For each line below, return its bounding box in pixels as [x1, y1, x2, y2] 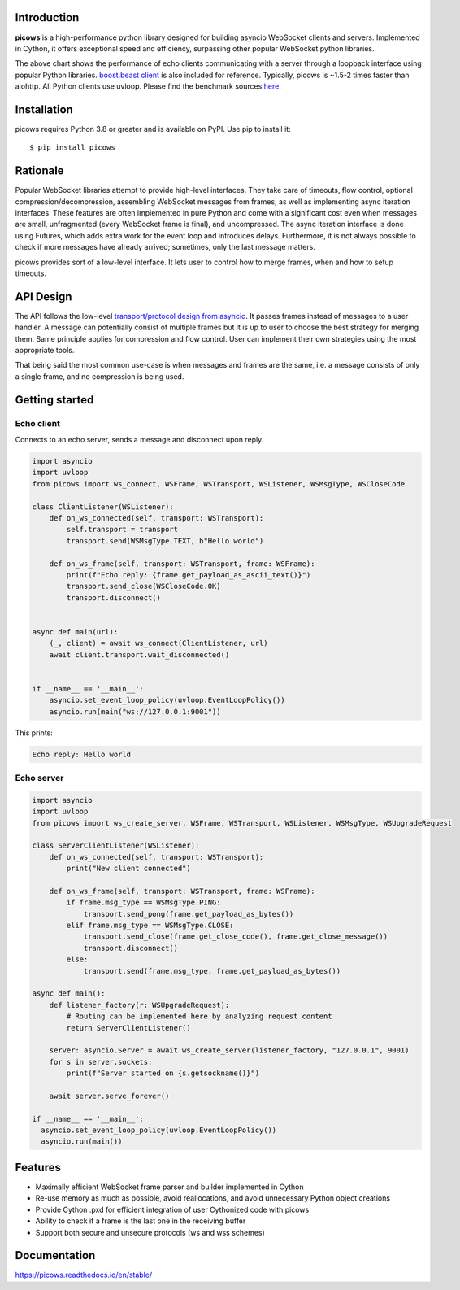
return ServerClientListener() [66, 1023, 191, 1032]
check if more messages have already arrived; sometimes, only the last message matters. [15, 242, 316, 252]
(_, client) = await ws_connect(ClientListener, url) [49, 638, 268, 648]
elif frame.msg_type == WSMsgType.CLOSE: [66, 921, 234, 930]
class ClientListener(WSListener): [32, 502, 174, 512]
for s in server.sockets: [49, 1057, 153, 1066]
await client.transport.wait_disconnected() [49, 650, 230, 659]
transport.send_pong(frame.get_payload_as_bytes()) [83, 909, 294, 918]
